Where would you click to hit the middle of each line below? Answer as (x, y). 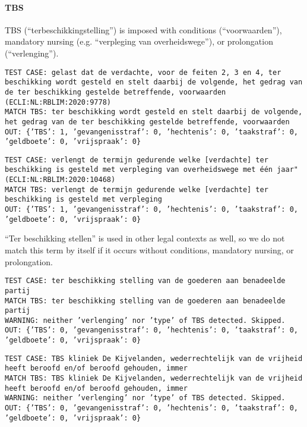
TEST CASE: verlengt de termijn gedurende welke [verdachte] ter (137, 160)
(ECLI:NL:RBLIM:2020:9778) (58, 102)
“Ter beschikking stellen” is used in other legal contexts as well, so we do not (145, 238)
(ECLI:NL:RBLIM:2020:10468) (60, 180)
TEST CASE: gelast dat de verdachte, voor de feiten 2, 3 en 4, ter (143, 72)
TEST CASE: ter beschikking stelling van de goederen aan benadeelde (145, 281)
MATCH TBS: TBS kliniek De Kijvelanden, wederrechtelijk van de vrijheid (154, 379)
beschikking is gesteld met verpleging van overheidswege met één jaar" (151, 170)
